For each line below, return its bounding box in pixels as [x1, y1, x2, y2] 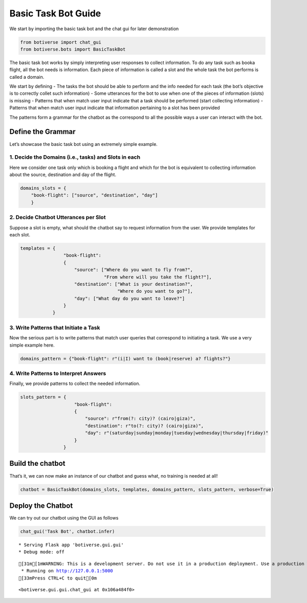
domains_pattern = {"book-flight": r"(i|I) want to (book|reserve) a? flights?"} [20, 356, 231, 361]
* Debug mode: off [18, 549, 65, 555]
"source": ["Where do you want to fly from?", [74, 267, 193, 273]
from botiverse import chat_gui [20, 39, 102, 45]
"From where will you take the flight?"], [103, 274, 212, 280]
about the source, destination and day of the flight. [9, 171, 117, 178]
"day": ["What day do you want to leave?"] [74, 295, 185, 301]
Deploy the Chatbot [9, 501, 73, 510]
